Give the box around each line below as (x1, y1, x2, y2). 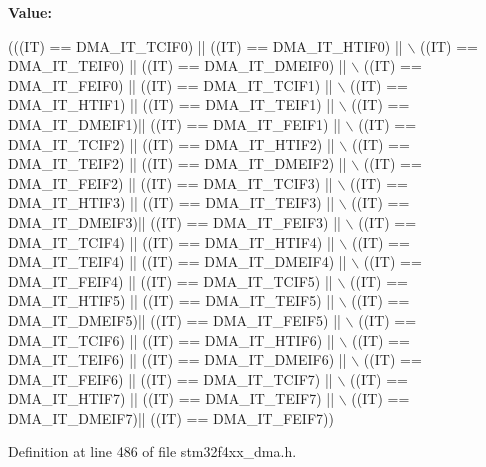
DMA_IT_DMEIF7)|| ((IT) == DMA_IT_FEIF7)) (8, 407, 334, 428)
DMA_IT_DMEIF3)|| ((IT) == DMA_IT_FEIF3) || (8, 211, 341, 232)
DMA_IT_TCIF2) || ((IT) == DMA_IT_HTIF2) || (8, 133, 335, 154)
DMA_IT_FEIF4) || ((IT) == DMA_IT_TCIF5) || (8, 270, 333, 291)
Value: (8, 2, 52, 22)
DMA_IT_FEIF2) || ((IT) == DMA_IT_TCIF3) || (8, 172, 333, 193)
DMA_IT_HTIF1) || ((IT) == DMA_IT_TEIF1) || (8, 94, 335, 115)
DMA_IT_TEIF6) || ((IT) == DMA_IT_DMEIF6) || (8, 349, 347, 370)
